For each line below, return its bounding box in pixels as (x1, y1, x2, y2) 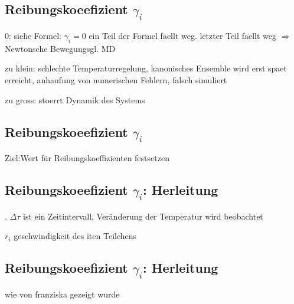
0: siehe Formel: (5, 30, 61, 41)
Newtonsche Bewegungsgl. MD (5, 42, 116, 54)
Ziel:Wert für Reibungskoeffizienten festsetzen (5, 152, 169, 164)
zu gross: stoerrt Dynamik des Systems (5, 93, 145, 106)
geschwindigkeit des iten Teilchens (14, 230, 137, 242)
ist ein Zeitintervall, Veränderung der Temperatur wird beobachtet (23, 210, 263, 222)
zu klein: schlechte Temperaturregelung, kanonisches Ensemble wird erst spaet (5, 62, 287, 74)
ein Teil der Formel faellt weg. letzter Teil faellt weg (89, 30, 276, 41)
